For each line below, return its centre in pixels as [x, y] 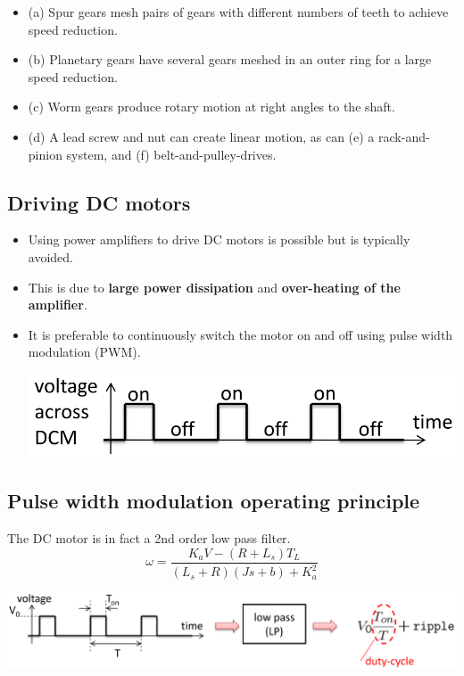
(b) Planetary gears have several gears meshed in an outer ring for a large [230, 59]
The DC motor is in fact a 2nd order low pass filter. [149, 538]
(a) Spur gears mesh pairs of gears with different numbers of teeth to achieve [238, 12]
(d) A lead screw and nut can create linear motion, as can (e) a [201, 136]
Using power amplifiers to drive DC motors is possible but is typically [219, 239]
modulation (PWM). [84, 352]
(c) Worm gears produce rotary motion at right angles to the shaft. [211, 107]
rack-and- [404, 136]
